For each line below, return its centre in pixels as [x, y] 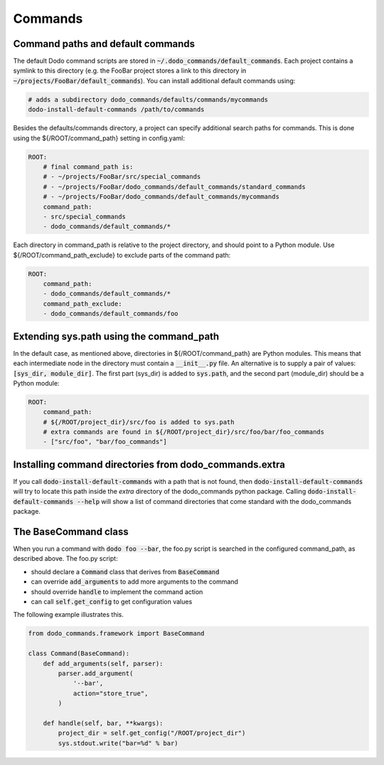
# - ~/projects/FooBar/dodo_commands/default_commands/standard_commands [174, 186]
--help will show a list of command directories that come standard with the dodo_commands [214, 501]
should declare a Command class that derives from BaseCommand [125, 571]
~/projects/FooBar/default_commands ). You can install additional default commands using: [154, 80]
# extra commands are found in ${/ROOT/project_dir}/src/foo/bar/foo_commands [184, 432]
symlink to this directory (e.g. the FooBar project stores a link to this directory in [130, 70]
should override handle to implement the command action [117, 591]
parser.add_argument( [96, 673]
